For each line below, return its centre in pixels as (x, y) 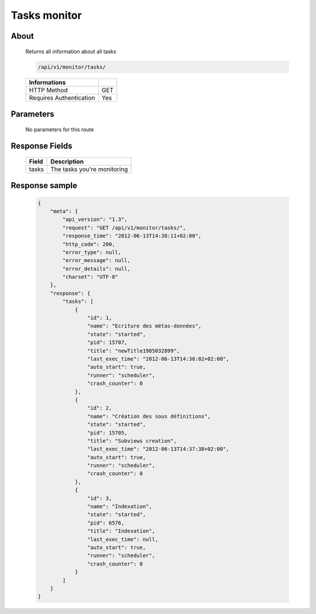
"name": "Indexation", (119, 506)
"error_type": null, (92, 252)
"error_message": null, (97, 260)
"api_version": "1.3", (95, 219)
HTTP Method (48, 90)
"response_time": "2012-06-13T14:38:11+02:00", (132, 236)
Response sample (44, 185)
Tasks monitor (46, 15)
